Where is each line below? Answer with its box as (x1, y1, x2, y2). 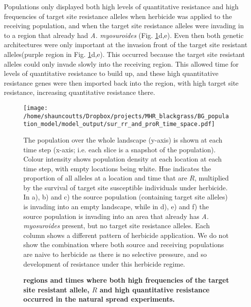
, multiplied (194, 173, 229, 183)
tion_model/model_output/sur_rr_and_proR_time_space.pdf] (23, 121, 215, 128)
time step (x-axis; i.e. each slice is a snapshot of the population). (23, 144, 216, 154)
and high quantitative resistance (100, 284, 210, 294)
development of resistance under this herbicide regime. (23, 258, 185, 269)
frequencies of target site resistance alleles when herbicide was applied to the (4, 11, 232, 21)
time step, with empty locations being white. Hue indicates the (23, 163, 211, 173)
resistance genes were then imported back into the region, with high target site (4, 77, 239, 88)
